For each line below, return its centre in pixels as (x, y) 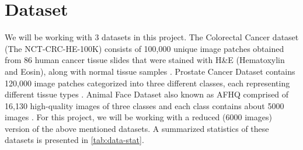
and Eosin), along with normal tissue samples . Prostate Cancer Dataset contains (150, 71)
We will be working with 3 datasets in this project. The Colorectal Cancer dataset (152, 37)
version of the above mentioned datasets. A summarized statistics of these (137, 128)
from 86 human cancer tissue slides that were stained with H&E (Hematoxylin (145, 60)
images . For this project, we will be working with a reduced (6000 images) (138, 117)
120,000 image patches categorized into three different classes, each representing (147, 83)
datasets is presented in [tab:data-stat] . (74, 140)
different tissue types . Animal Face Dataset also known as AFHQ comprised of (147, 94)
